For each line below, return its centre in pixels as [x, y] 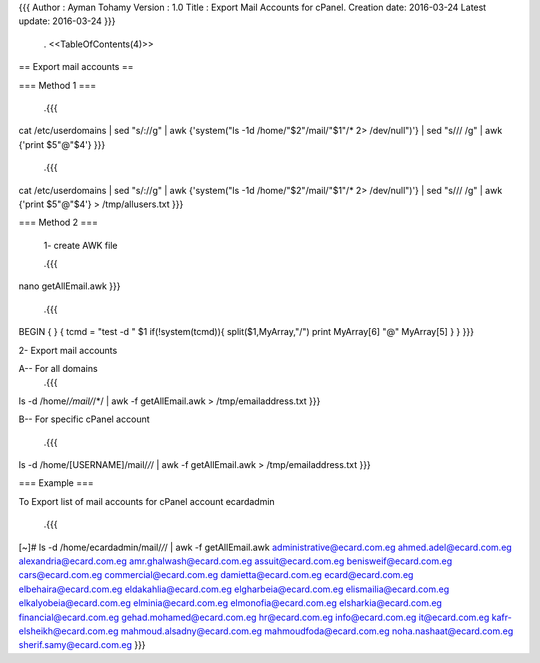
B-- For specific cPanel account [84, 419]
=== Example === [56, 483]
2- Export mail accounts [68, 350]
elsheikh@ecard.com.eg [68, 631]
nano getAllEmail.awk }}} [69, 286]
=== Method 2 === [58, 222]
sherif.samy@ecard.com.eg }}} [82, 645]
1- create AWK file [80, 245]
